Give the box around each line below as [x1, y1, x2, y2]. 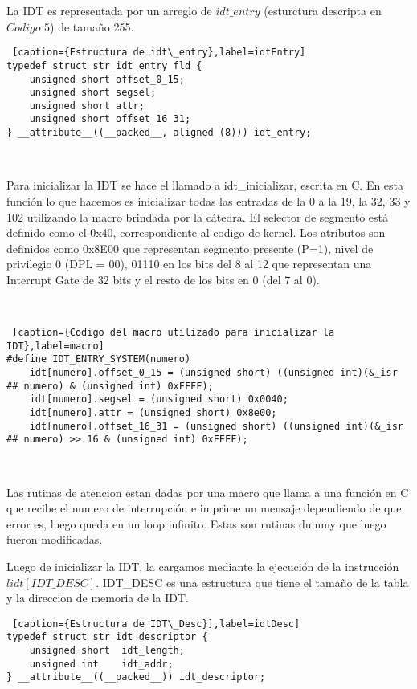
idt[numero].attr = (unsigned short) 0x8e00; [29, 407, 277, 419]
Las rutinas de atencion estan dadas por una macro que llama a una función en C [6, 483, 409, 500]
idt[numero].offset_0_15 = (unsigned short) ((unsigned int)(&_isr [29, 367, 398, 379]
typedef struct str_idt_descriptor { [6, 631, 208, 643]
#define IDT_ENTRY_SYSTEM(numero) [6, 353, 191, 365]
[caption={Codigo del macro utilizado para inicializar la [12, 327, 335, 339]
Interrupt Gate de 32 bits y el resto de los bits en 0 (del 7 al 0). [6, 271, 320, 287]
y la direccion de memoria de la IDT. [6, 589, 189, 606]
